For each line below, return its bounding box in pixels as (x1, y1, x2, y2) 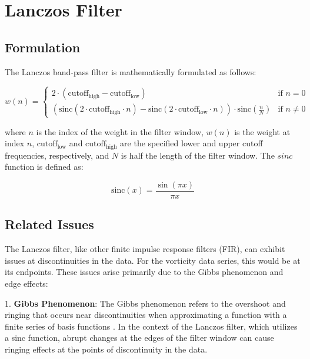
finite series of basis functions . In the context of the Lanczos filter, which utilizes (5, 320, 298, 332)
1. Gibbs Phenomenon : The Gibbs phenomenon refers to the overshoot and (5, 297, 286, 309)
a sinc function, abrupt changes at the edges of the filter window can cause (5, 331, 274, 344)
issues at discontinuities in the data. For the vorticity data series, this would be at (5, 254, 301, 266)
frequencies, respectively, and (5, 149, 109, 161)
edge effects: (5, 277, 48, 290)
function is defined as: (5, 160, 84, 173)
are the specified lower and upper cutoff (120, 137, 263, 149)
